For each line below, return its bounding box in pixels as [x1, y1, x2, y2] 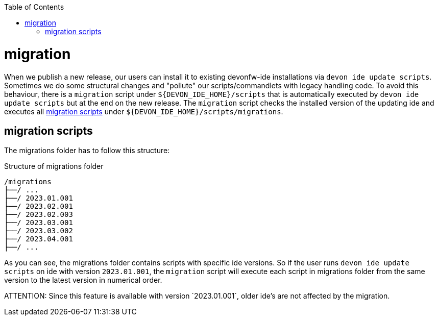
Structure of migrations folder [4, 162, 104, 171]
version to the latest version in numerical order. [4, 276, 162, 285]
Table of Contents [4, 3, 64, 11]
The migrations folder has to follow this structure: [4, 146, 170, 155]
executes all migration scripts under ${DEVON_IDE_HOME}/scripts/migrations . [4, 107, 283, 116]
